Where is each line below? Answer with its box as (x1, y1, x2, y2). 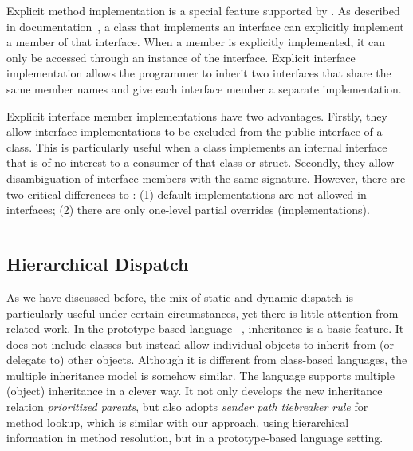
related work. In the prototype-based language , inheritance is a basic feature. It (6, 320, 404, 337)
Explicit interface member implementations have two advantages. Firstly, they (6, 107, 387, 124)
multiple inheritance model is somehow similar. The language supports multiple (6, 366, 395, 383)
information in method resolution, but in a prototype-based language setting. (6, 429, 383, 446)
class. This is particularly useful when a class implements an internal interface (6, 138, 387, 155)
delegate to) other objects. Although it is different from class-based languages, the (6, 351, 407, 368)
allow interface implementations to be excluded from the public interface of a (6, 123, 383, 140)
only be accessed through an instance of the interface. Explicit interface (6, 49, 356, 65)
